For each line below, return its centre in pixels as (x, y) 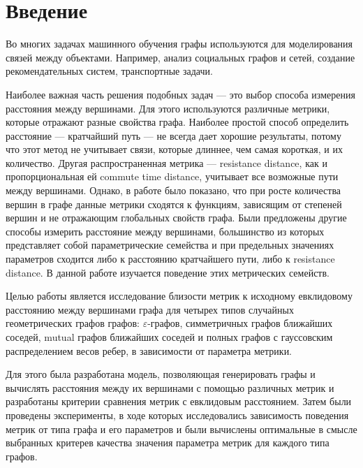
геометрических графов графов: (73, 323)
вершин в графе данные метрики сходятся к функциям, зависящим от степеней (174, 204)
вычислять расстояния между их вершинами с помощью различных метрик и (170, 387)
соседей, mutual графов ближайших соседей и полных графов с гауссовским (169, 337)
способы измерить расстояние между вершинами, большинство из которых (165, 231)
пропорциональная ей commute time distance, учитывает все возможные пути (172, 176)
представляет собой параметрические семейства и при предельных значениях (170, 245)
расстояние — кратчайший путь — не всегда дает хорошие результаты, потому (173, 135)
